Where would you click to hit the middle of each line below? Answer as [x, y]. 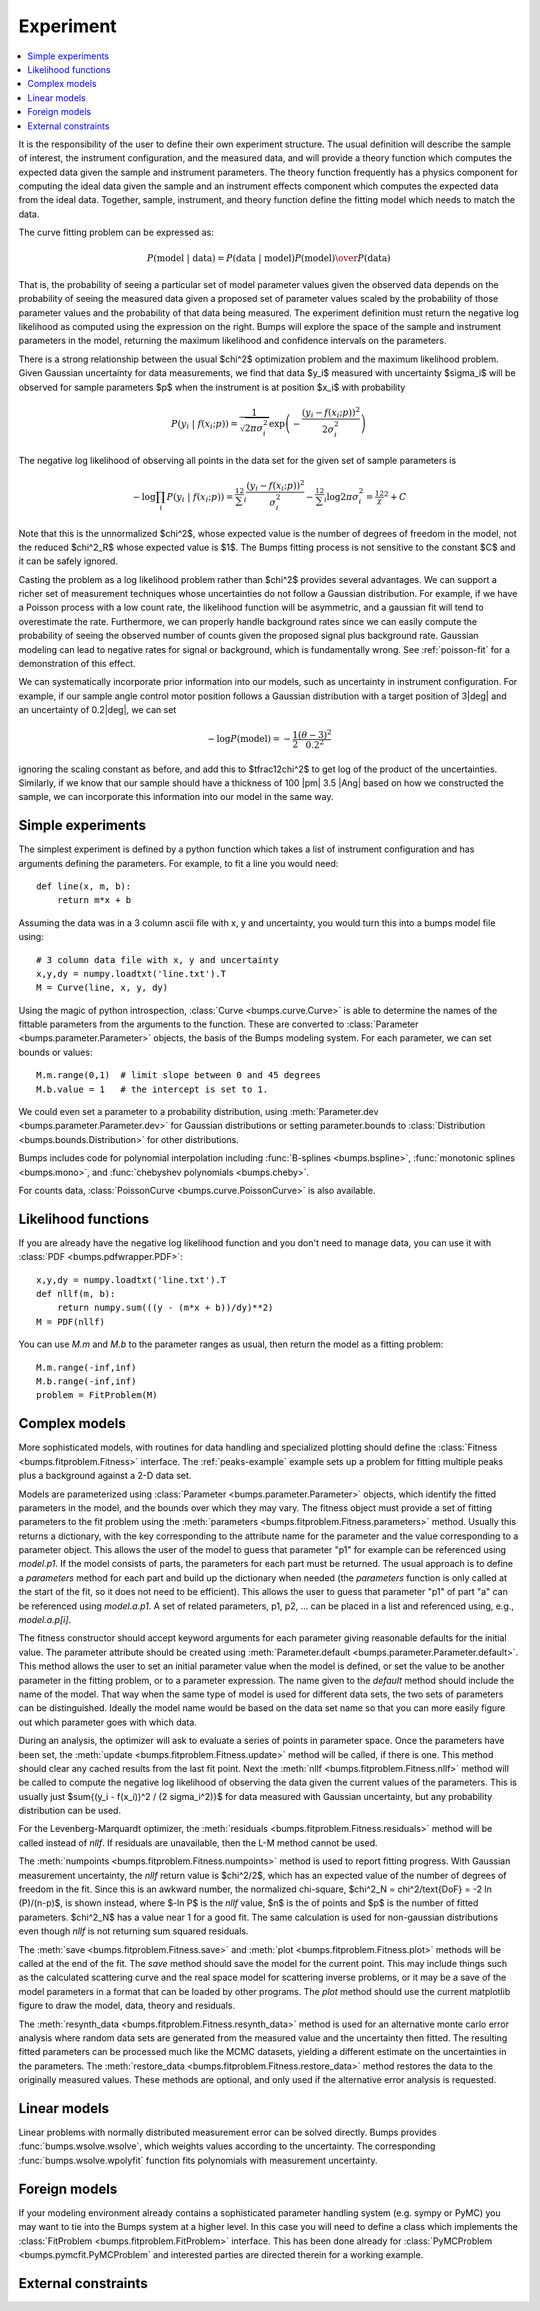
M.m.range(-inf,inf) [86, 1367]
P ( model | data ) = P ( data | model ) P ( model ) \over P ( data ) [268, 258]
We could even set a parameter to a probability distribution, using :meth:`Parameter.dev [198, 1112]
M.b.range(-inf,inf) [86, 1381]
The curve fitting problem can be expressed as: [116, 232]
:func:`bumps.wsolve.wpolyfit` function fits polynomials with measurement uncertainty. [198, 2160]
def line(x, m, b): [84, 886]
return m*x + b [94, 900]
